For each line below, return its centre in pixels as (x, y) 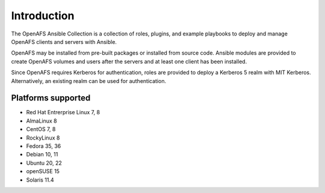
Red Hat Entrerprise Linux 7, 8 (63, 112)
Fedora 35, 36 (44, 146)
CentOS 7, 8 (41, 129)
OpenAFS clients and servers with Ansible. (64, 41)
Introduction (43, 16)
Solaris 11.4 (40, 180)
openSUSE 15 (43, 171)
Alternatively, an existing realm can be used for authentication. (89, 81)
